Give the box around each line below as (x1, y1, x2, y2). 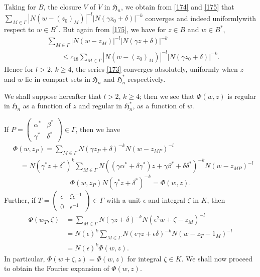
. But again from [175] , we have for (58, 24, 166, 35)
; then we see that (140, 90, 195, 101)
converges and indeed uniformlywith (145, 13, 256, 23)
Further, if (4, 194, 36, 205)
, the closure (43, 2, 81, 12)
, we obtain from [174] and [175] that (120, 2, 234, 12)
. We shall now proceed (181, 253, 253, 263)
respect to (4, 24, 35, 35)
